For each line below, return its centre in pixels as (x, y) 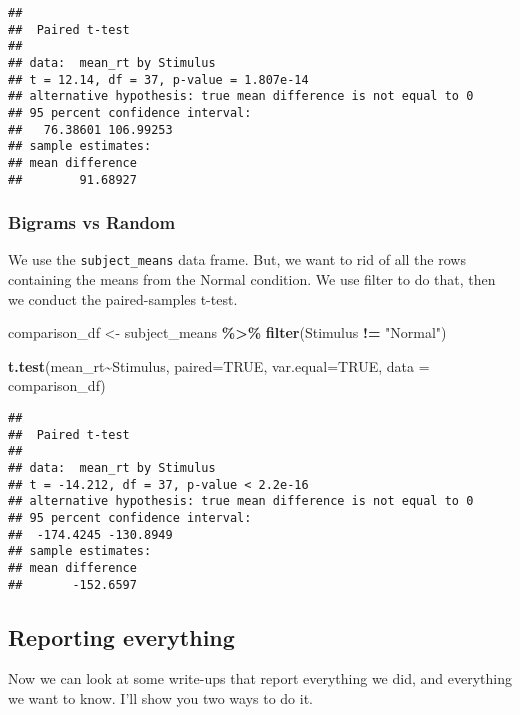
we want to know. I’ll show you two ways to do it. (160, 698)
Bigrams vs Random (92, 222)
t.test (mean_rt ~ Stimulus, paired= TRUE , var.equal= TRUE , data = (219, 365)
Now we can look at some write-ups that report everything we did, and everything (260, 678)
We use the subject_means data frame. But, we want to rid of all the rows (237, 259)
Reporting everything (121, 636)
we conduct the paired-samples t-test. (123, 298)
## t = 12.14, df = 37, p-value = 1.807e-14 (158, 79)
